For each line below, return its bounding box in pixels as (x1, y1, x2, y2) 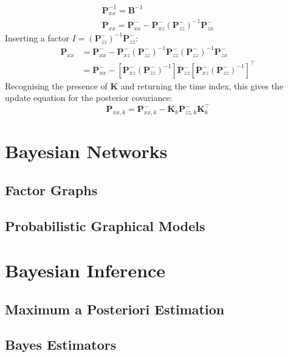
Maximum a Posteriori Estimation (5, 299, 225, 318)
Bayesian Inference (5, 258, 166, 283)
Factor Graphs (5, 180, 98, 199)
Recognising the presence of (5, 79, 108, 92)
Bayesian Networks (5, 139, 168, 164)
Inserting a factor (5, 31, 69, 44)
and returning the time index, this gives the (120, 79, 284, 92)
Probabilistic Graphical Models (5, 216, 205, 235)
